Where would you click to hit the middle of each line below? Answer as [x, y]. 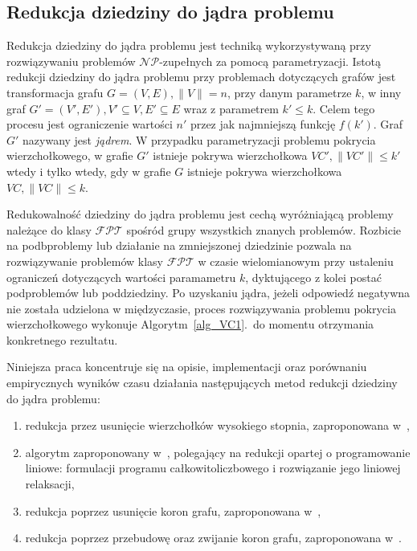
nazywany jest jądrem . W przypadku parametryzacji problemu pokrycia [199, 139]
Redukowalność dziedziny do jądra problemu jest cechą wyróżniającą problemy [200, 214]
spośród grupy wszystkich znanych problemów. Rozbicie [264, 229]
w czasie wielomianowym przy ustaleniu [296, 261]
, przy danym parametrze [289, 92]
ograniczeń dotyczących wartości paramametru [121, 277]
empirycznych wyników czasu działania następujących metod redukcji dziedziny [202, 383]
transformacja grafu [55, 92]
